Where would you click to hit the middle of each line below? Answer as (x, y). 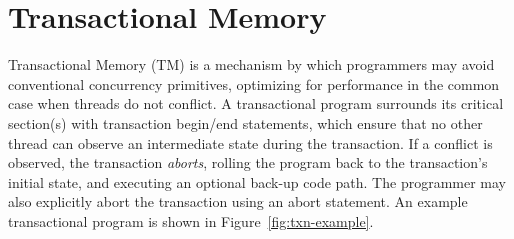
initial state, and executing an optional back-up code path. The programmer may (257, 181)
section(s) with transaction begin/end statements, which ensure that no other (245, 122)
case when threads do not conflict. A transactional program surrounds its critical (256, 103)
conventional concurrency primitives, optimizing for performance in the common (254, 83)
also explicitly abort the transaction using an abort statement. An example (238, 201)
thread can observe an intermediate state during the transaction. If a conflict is (250, 142)
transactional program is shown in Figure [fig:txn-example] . (191, 220)
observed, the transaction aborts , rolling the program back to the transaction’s (248, 162)
